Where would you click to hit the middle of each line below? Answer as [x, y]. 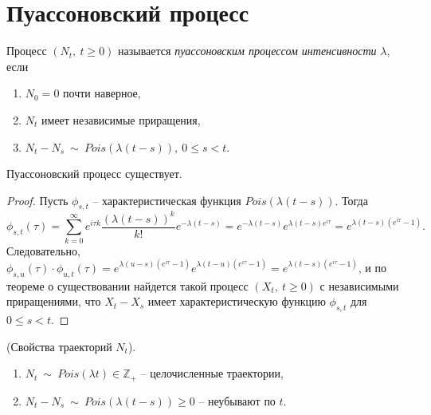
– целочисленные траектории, [212, 373]
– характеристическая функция [167, 200]
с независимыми [359, 285]
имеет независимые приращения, [121, 119]
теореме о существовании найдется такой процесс [127, 285]
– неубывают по [237, 400]
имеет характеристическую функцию [237, 301]
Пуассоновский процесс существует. [94, 174]
